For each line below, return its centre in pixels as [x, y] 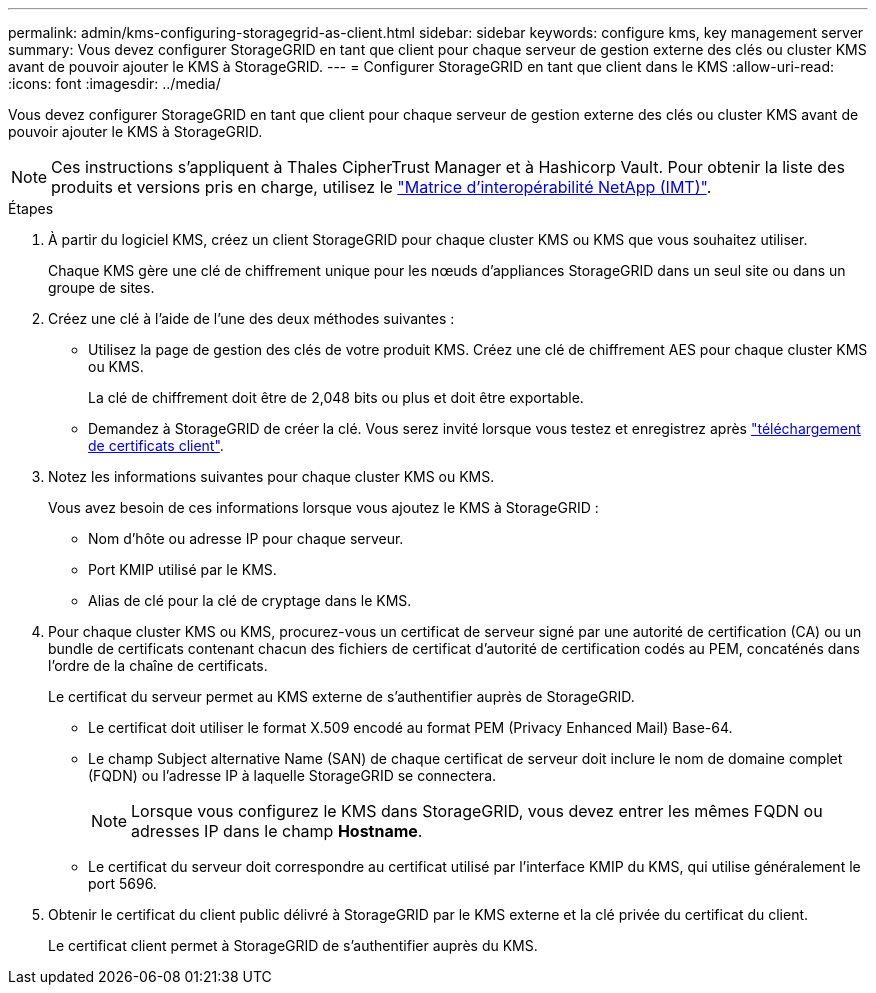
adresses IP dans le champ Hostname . [277, 831]
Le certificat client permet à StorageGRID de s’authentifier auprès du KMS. [293, 945]
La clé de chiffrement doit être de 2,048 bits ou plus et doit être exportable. [336, 397]
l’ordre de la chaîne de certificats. [158, 665]
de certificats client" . [156, 445]
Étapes [31, 208]
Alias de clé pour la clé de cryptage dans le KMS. [250, 600]
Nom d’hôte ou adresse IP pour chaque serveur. [246, 538]
